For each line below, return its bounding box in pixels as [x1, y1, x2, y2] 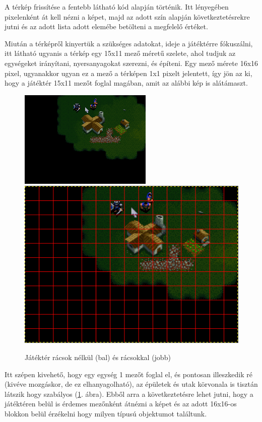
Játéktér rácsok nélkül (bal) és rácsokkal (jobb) [25, 351, 171, 362]
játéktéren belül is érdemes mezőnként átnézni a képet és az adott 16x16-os [5, 398, 237, 409]
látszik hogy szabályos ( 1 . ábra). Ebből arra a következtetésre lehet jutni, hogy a [5, 388, 253, 399]
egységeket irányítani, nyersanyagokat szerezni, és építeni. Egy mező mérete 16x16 [5, 57, 258, 68]
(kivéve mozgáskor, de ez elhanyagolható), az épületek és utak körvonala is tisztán [5, 379, 258, 389]
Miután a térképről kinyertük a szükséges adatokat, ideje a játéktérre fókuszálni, [5, 38, 253, 48]
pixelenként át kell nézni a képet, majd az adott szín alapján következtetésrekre [5, 11, 250, 22]
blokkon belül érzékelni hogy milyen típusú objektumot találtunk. [5, 408, 207, 418]
